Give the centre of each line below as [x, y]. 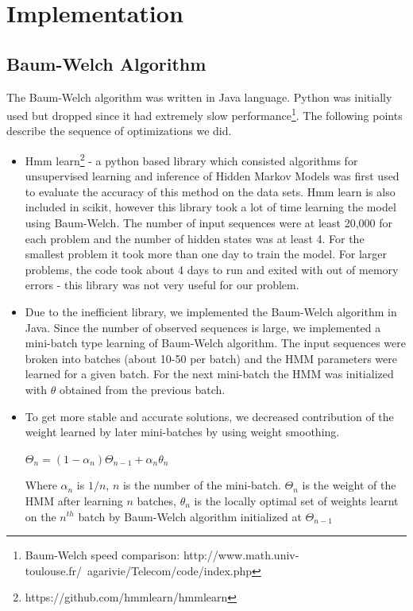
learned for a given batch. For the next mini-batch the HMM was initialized [209, 374]
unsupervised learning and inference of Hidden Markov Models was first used [212, 176]
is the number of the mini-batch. [202, 485]
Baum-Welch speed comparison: [102, 555]
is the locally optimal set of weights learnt [296, 500]
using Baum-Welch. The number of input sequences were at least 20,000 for [208, 223]
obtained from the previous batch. [142, 389]
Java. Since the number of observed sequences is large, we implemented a [203, 327]
